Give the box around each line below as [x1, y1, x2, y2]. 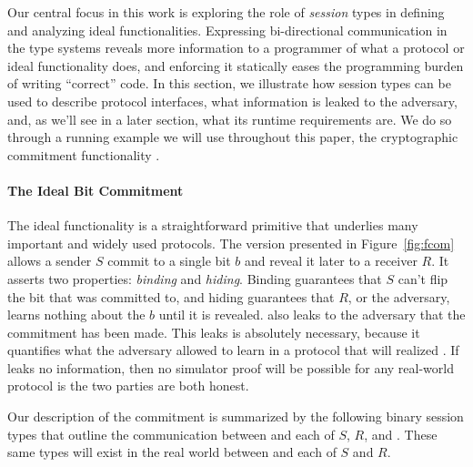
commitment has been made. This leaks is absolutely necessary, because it [7, 322, 420, 341]
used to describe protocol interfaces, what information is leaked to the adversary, [7, 91, 458, 110]
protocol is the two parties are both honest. [7, 376, 249, 395]
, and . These [364, 424, 438, 443]
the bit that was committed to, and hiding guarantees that [7, 287, 335, 306]
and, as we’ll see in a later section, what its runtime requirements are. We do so [7, 109, 452, 128]
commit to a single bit [107, 251, 231, 270]
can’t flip [398, 269, 448, 288]
